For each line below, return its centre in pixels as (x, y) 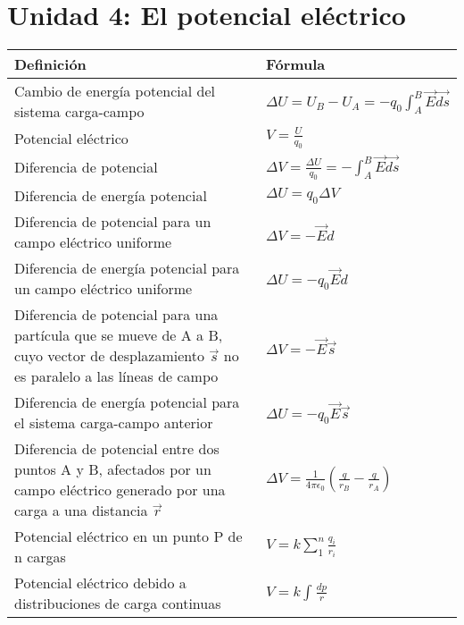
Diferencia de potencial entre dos (117, 449)
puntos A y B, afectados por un (113, 469)
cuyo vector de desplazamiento (109, 356)
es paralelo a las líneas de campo (116, 376)
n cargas (40, 557)
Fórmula (295, 64)
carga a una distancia (81, 511)
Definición (50, 64)
